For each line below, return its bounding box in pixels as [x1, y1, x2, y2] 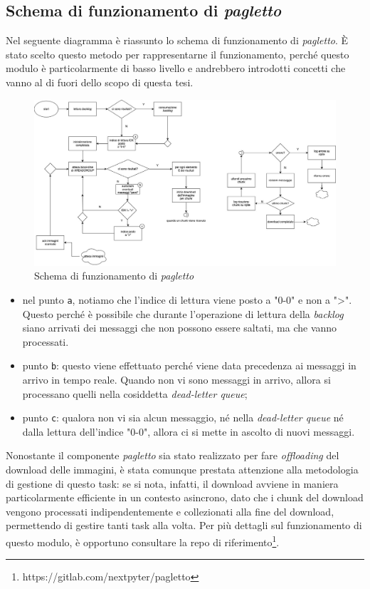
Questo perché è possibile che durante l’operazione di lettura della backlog [22, 306, 344, 321]
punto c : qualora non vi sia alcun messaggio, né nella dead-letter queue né [22, 410, 344, 425]
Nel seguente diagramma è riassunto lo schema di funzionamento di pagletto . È [6, 33, 349, 48]
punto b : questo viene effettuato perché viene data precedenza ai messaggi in [22, 358, 356, 373]
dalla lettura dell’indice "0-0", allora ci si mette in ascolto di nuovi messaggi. [22, 424, 355, 439]
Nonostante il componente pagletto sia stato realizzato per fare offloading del [6, 448, 339, 463]
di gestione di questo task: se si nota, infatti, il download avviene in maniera [6, 476, 339, 491]
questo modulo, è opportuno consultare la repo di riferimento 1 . [6, 532, 280, 549]
